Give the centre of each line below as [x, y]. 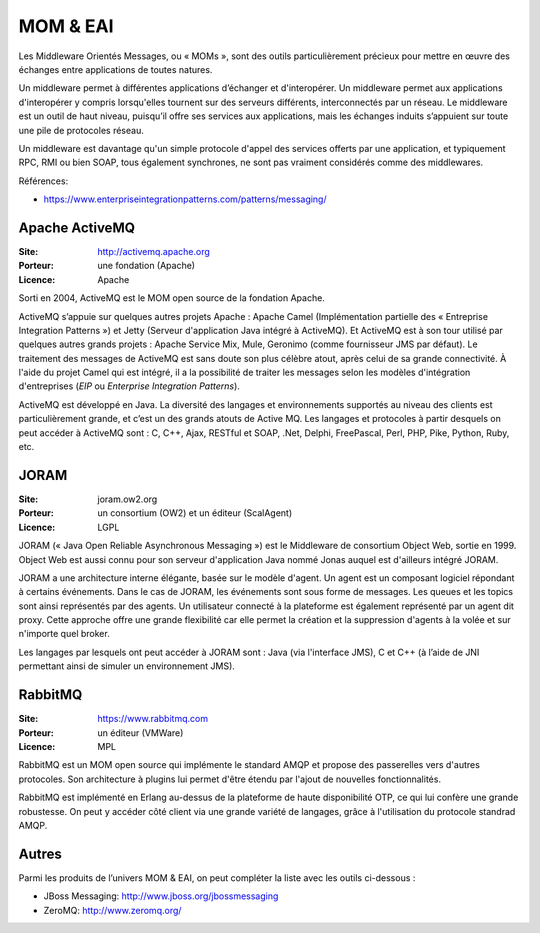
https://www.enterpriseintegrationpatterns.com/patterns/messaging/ [185, 199]
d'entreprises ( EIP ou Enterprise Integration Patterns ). [129, 386]
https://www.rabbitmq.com [153, 719]
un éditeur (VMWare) [140, 732]
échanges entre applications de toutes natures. [115, 69]
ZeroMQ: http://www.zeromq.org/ [112, 910]
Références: [43, 181]
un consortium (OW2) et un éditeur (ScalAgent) [195, 513]
